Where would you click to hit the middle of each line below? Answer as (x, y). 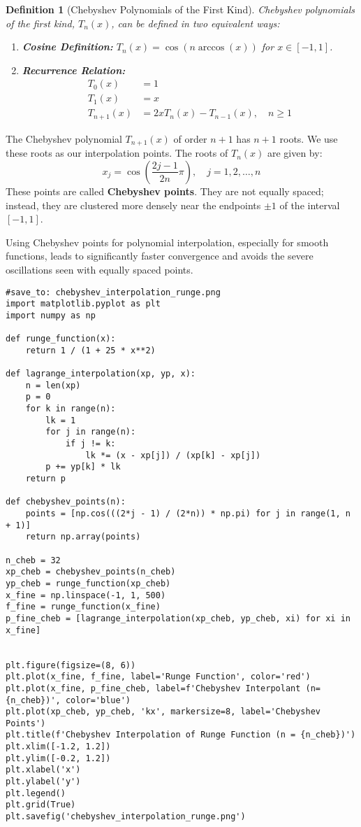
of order (190, 138)
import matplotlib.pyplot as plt (83, 304)
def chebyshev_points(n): (66, 502)
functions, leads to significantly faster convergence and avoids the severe (160, 256)
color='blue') (98, 700)
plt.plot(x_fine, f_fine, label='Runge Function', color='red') (158, 677)
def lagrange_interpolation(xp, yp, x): (101, 374)
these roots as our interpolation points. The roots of (117, 153)
